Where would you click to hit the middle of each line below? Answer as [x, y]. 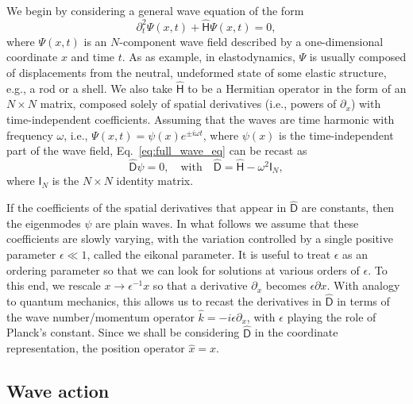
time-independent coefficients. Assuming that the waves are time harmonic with [201, 119]
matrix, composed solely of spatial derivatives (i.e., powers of [188, 104]
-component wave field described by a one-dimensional [251, 41]
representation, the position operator [96, 348]
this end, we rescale [54, 285]
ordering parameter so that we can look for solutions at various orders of [183, 269]
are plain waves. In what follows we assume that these [227, 223]
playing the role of [332, 316]
